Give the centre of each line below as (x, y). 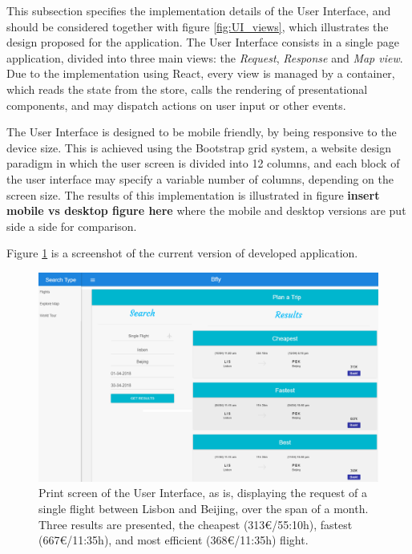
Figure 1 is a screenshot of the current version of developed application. (182, 253)
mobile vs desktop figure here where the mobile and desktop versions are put (206, 210)
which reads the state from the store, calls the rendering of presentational (187, 89)
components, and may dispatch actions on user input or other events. (176, 105)
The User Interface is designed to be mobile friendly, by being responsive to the (202, 132)
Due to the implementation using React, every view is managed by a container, (201, 73)
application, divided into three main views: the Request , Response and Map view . (205, 57)
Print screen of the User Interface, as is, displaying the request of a (203, 493)
